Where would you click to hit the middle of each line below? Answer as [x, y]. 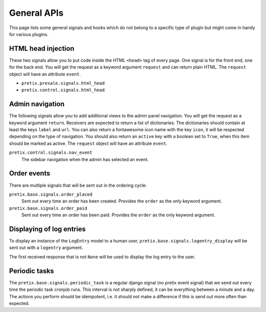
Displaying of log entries [47, 229]
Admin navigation [37, 104]
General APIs [36, 13]
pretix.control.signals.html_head [63, 90]
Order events [30, 173]
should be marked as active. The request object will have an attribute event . [88, 143]
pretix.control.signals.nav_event [51, 153]
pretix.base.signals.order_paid [48, 208]
